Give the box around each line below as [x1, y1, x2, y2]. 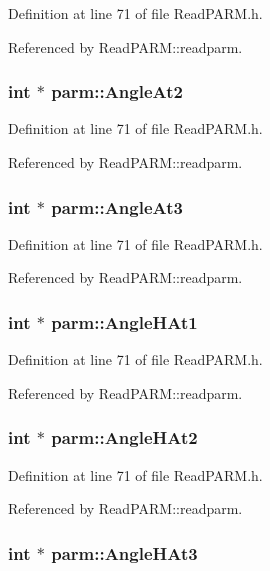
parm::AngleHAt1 [51, 309, 198, 334]
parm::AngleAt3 [51, 194, 183, 219]
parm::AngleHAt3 [51, 540, 198, 565]
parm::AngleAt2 [51, 79, 183, 104]
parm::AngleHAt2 [51, 425, 198, 450]
